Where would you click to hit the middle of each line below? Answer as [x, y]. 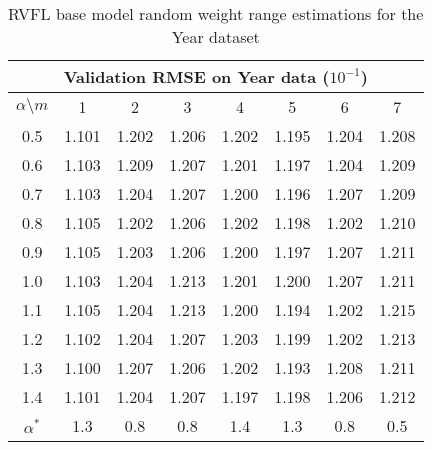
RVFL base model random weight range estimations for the [216, 13]
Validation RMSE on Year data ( [196, 76]
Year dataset [215, 36]
